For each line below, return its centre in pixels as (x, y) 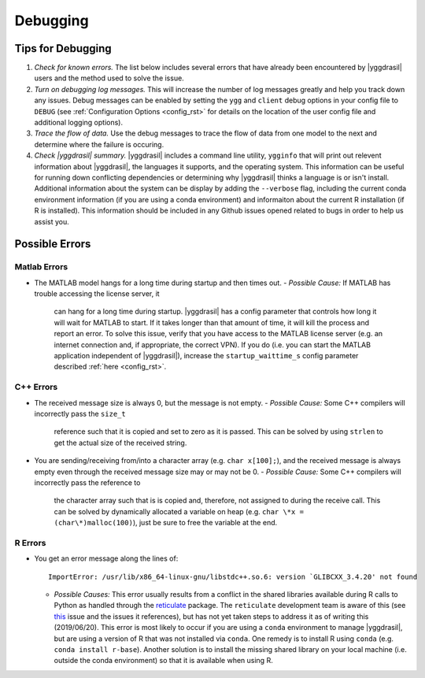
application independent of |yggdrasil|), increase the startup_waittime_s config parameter (206, 356)
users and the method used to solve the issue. (109, 78)
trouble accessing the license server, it (97, 294)
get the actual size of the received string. (120, 443)
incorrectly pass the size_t (80, 413)
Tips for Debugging (63, 48)
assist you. (52, 221)
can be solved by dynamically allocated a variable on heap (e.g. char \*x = (179, 511)
